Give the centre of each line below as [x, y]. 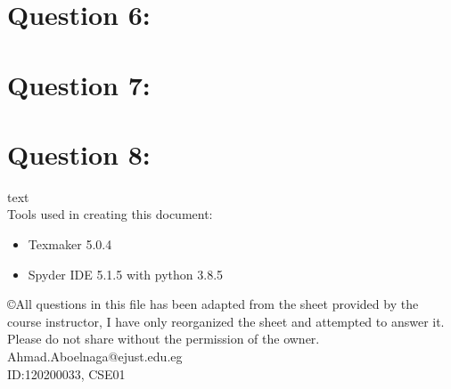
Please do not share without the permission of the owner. [164, 339]
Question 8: [79, 154]
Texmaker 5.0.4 [70, 244]
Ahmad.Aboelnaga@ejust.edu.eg [95, 357]
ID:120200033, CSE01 [66, 373]
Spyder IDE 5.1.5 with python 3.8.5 [126, 274]
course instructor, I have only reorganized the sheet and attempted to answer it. [226, 321]
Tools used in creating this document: [110, 214]
